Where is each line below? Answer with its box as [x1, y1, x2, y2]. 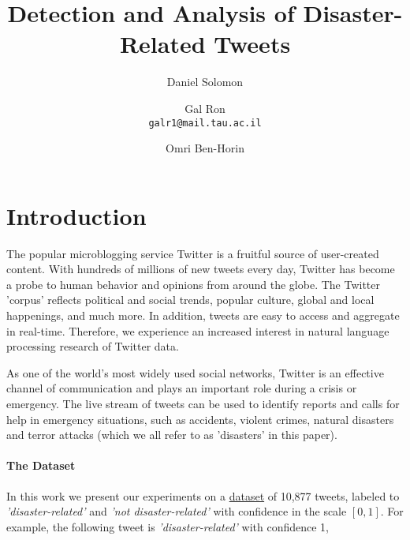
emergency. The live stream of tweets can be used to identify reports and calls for [6, 396, 400, 412]
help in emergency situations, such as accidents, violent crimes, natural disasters [6, 411, 394, 427]
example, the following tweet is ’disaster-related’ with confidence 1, [6, 518, 329, 534]
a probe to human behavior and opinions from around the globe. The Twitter [6, 276, 380, 292]
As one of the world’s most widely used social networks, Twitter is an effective [6, 364, 384, 381]
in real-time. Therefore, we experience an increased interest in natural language [6, 322, 389, 339]
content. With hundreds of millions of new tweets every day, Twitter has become [6, 261, 395, 277]
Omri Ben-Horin [166, 140, 244, 156]
